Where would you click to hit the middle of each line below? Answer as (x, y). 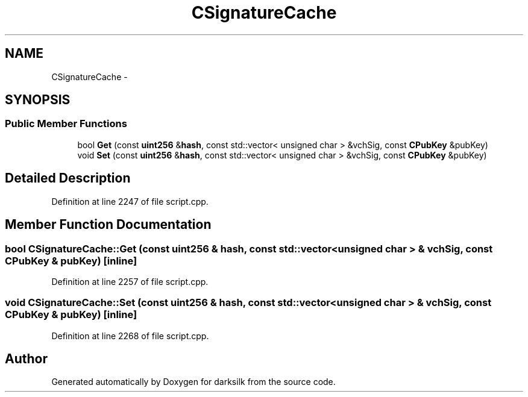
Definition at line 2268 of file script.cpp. (130, 336)
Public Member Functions (66, 124)
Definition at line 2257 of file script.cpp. (130, 281)
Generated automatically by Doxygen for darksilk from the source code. (193, 382)
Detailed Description (68, 178)
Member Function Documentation (108, 225)
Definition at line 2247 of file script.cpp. (130, 201)
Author (26, 359)
